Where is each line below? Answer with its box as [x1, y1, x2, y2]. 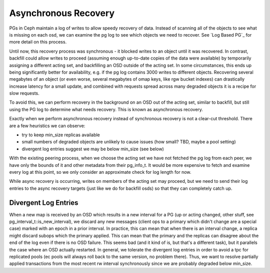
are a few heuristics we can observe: [9, 123, 85, 129]
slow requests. [9, 90, 39, 96]
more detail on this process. [9, 39, 67, 45]
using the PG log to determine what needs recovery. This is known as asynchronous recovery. [9, 106, 203, 112]
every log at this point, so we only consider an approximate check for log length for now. [9, 169, 191, 175]
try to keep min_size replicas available [21, 132, 100, 138]
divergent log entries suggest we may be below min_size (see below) [21, 146, 164, 152]
